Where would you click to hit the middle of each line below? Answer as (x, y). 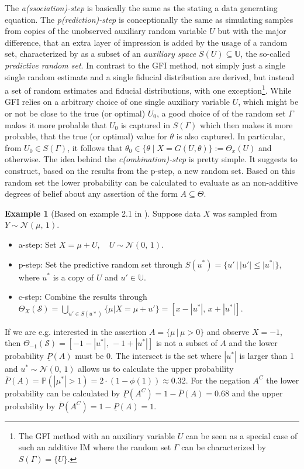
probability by (30, 405)
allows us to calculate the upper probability (156, 369)
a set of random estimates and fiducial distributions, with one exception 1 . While (148, 89)
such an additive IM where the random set (95, 447)
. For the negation (218, 380)
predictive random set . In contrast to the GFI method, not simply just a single (145, 65)
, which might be (268, 102)
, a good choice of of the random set (221, 113)
